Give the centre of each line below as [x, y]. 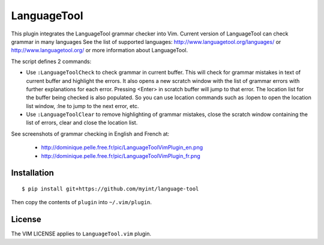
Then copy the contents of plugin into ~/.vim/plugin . [82, 202]
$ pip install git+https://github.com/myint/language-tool [110, 189]
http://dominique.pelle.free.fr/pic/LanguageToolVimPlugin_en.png [122, 148]
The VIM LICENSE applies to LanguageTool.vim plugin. [81, 234]
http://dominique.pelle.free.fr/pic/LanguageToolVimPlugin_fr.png [121, 156]
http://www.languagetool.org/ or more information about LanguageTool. [100, 50]
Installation [32, 173]
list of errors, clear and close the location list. [82, 122]
